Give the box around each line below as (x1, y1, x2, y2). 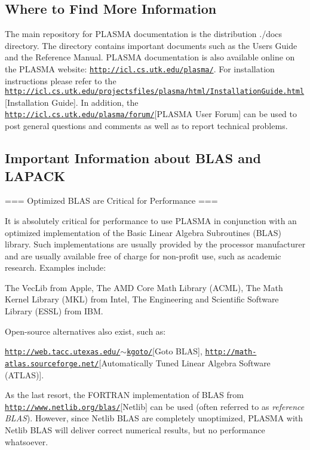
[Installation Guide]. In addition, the (5, 96, 139, 108)
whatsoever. (5, 435, 48, 448)
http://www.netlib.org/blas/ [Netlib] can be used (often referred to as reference (5, 400, 305, 412)
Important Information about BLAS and (5, 149, 261, 167)
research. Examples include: (5, 261, 106, 274)
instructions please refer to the (5, 74, 116, 87)
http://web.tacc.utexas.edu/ (5, 348, 121, 357)
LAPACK (5, 166, 66, 185)
